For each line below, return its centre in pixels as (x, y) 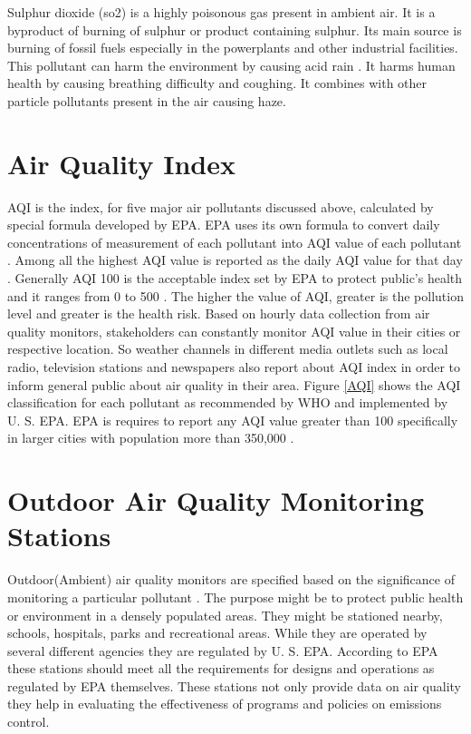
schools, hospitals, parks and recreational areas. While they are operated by (217, 633)
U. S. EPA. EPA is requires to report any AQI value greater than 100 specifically (233, 420)
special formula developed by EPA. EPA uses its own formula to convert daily (224, 225)
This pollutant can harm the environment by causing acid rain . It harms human (231, 65)
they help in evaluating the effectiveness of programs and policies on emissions (225, 704)
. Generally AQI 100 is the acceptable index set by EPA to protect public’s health (235, 278)
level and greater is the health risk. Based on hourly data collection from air (219, 313)
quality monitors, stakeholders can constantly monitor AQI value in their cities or (234, 331)
